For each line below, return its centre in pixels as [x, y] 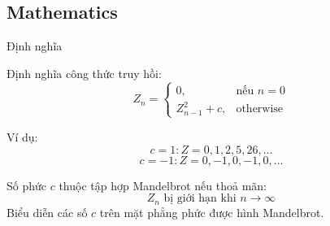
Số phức [27, 185]
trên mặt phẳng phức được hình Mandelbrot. [212, 212]
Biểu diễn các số [47, 212]
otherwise [260, 109]
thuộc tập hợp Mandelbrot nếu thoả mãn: [163, 185]
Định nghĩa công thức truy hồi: [84, 73]
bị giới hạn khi [200, 199]
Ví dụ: [22, 136]
